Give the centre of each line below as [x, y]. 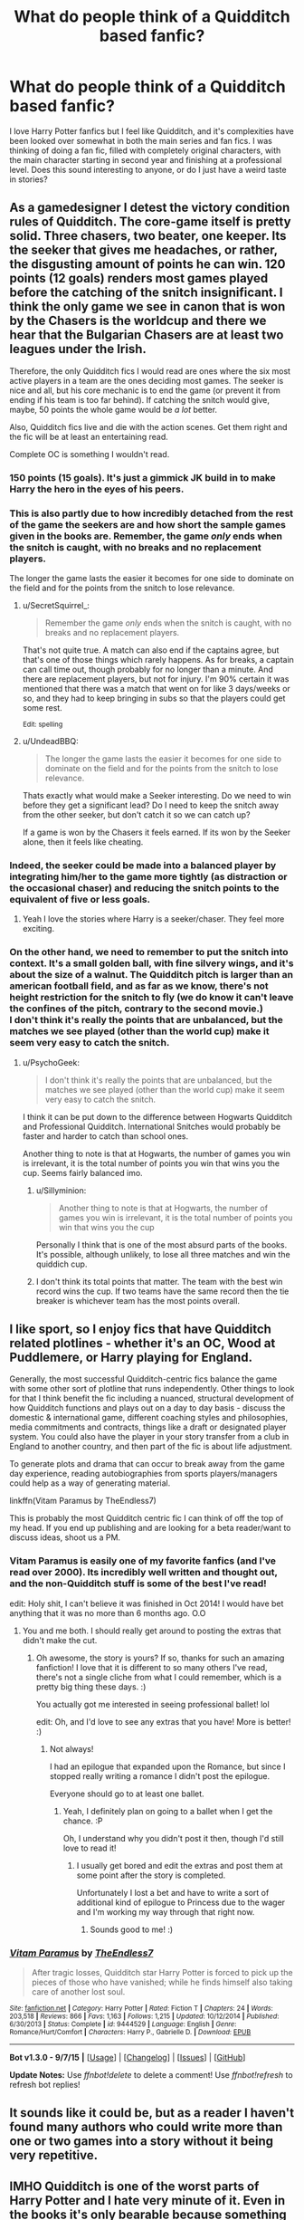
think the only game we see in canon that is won [147, 306]
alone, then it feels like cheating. [83, 842]
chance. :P [83, 1821]
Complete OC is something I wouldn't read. [90, 454]
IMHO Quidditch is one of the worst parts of [134, 2186]
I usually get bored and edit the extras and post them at [180, 1865]
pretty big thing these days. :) [91, 1687]
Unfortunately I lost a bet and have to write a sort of [173, 1892]
